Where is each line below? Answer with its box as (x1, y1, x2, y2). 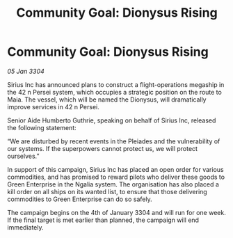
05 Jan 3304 (7, 67, 45, 75)
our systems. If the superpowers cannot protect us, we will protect (7, 144, 198, 152)
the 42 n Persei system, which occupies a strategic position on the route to (7, 88, 223, 96)
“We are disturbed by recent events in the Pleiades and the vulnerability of (7, 137, 220, 145)
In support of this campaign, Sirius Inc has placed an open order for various (7, 165, 224, 173)
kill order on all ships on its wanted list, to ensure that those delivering (7, 187, 207, 196)
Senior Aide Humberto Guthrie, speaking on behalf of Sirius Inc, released (7, 116, 216, 125)
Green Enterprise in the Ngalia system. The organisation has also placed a (7, 180, 219, 189)
